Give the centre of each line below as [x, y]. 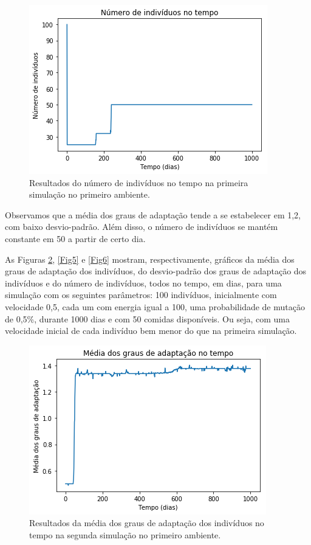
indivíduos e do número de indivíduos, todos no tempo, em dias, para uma [143, 283]
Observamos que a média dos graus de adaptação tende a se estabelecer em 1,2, [153, 214]
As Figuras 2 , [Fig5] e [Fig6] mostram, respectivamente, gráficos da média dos [150, 259]
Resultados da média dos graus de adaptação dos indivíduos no [147, 523]
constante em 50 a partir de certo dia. [75, 238]
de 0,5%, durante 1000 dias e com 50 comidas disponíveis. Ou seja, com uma [147, 318]
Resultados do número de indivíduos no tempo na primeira [139, 182]
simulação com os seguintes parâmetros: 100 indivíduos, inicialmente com [141, 295]
